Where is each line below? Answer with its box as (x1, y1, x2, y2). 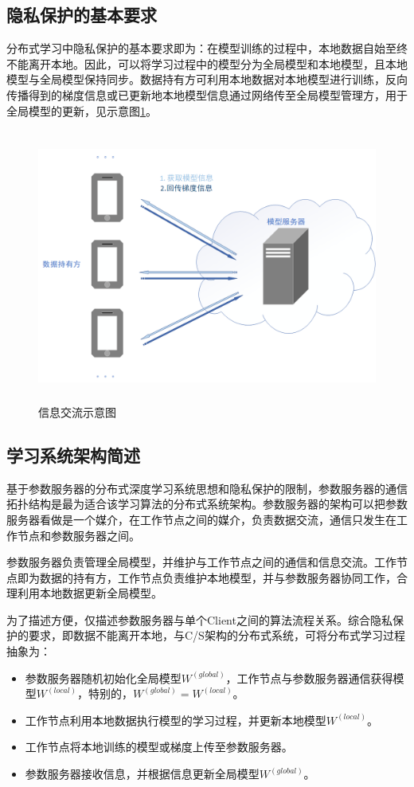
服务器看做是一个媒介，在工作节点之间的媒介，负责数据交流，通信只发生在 (6, 511, 396, 527)
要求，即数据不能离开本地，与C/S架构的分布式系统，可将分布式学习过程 (28, 627, 405, 644)
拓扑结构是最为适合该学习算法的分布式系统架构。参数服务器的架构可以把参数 (6, 495, 408, 512)
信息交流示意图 (38, 403, 116, 420)
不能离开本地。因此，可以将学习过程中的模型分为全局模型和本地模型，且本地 (6, 55, 408, 72)
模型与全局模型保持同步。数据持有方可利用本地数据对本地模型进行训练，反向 (6, 71, 408, 88)
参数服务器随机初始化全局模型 (25, 669, 182, 686)
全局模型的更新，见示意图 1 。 (6, 102, 157, 119)
